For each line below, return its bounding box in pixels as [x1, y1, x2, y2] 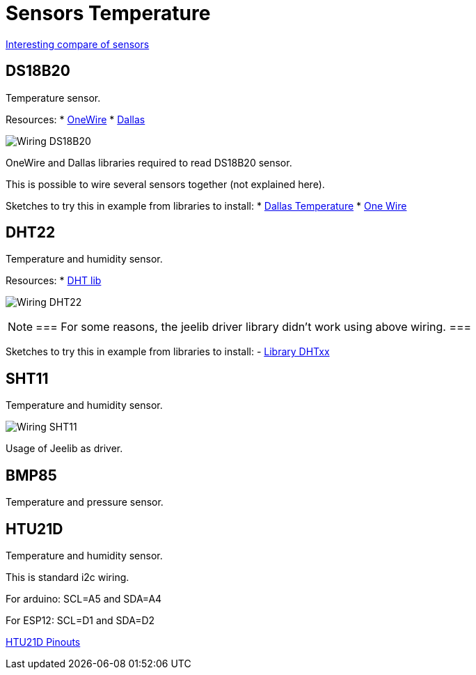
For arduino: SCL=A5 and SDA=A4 [6, 592, 162, 605]
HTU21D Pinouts [6, 635, 81, 648]
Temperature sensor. [6, 91, 101, 104]
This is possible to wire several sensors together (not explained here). [6, 178, 325, 190]
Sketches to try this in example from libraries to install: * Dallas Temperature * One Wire [6, 199, 407, 212]
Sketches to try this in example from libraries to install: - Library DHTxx [6, 346, 330, 358]
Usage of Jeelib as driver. [6, 442, 123, 455]
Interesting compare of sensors [6, 38, 150, 50]
